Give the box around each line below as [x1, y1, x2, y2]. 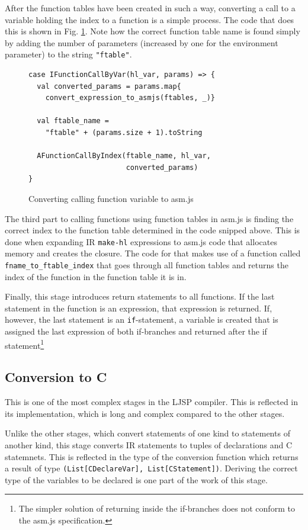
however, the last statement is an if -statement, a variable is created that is [5, 313, 278, 326]
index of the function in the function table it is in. [5, 270, 187, 282]
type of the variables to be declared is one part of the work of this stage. [5, 473, 268, 486]
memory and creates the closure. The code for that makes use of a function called [5, 247, 301, 259]
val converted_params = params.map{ [37, 82, 181, 91]
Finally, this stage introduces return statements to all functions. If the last [5, 290, 275, 303]
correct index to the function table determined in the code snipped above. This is [5, 224, 300, 236]
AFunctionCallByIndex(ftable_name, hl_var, [37, 152, 211, 160]
